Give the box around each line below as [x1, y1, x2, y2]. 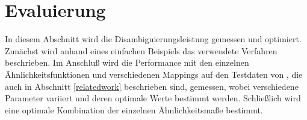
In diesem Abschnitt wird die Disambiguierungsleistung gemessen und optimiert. [5, 33, 302, 45]
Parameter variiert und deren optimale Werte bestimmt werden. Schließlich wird [5, 92, 301, 104]
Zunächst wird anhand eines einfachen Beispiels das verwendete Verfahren [5, 44, 278, 57]
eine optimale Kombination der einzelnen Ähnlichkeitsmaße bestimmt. [5, 103, 263, 116]
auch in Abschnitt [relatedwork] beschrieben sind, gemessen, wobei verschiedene [5, 80, 299, 92]
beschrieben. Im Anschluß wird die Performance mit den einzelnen [5, 56, 249, 69]
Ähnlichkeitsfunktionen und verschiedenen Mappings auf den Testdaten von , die [5, 68, 303, 80]
